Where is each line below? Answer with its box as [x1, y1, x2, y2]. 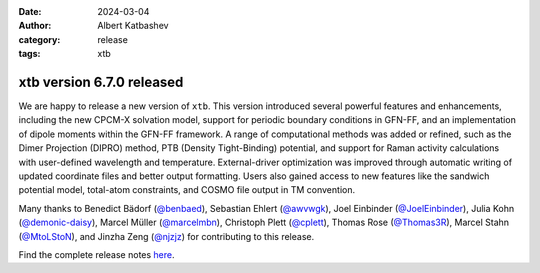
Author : [18, 20, 52, 32]
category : [18, 33, 61, 45]
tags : [18, 48, 41, 60]
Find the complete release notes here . [18, 248, 175, 260]
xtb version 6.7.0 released [18, 73, 184, 90]
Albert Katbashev [97, 20, 169, 32]
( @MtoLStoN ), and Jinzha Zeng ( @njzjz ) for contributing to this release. [18, 230, 315, 242]
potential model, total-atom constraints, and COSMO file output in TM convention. [18, 184, 355, 196]
